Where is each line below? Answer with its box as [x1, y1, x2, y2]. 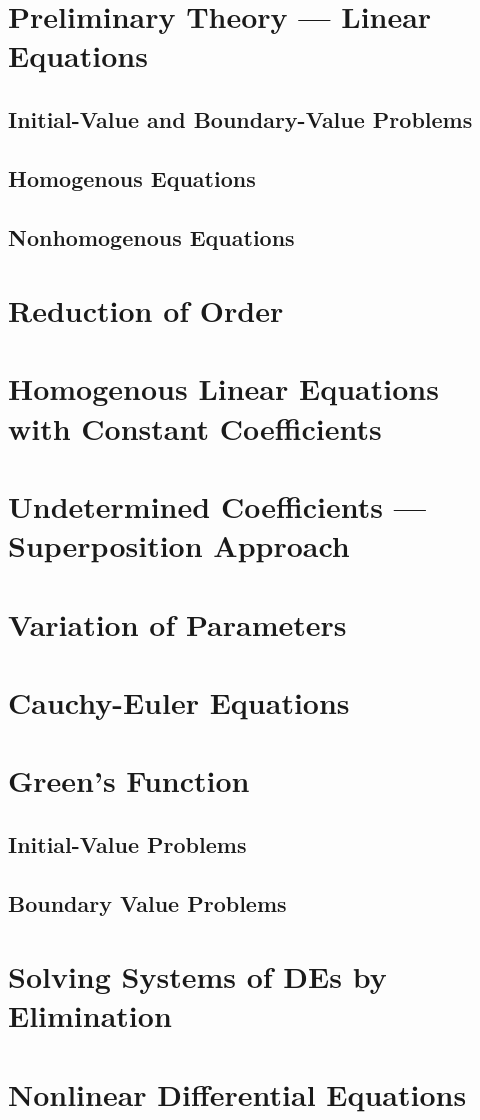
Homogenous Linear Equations [8, 368, 439, 409]
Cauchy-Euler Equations [8, 681, 350, 722]
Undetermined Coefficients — [8, 486, 426, 527]
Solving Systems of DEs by [8, 956, 387, 997]
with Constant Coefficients [8, 407, 382, 448]
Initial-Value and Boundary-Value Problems [8, 103, 473, 134]
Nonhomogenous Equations [8, 221, 295, 252]
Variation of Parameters [8, 603, 347, 644]
